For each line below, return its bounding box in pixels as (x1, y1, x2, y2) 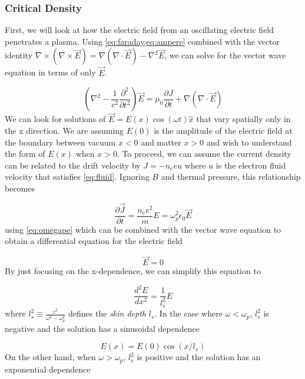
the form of (5, 147, 45, 160)
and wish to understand (206, 136, 292, 148)
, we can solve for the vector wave (164, 49, 286, 61)
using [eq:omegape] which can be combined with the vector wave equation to (5, 223, 281, 235)
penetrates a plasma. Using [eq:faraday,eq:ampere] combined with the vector (5, 35, 280, 47)
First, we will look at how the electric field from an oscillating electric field (5, 24, 274, 36)
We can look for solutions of (5, 113, 106, 125)
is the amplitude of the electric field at (154, 124, 293, 137)
